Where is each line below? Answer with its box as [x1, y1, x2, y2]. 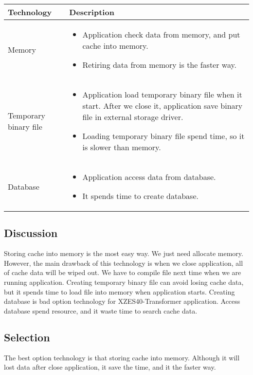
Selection [4, 329, 50, 344]
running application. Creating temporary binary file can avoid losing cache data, [4, 276, 244, 287]
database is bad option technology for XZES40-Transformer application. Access [4, 296, 240, 306]
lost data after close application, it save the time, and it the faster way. [4, 362, 216, 372]
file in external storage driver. [82, 111, 183, 122]
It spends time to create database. [82, 190, 199, 201]
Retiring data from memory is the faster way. [82, 59, 237, 70]
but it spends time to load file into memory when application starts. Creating [4, 286, 235, 296]
